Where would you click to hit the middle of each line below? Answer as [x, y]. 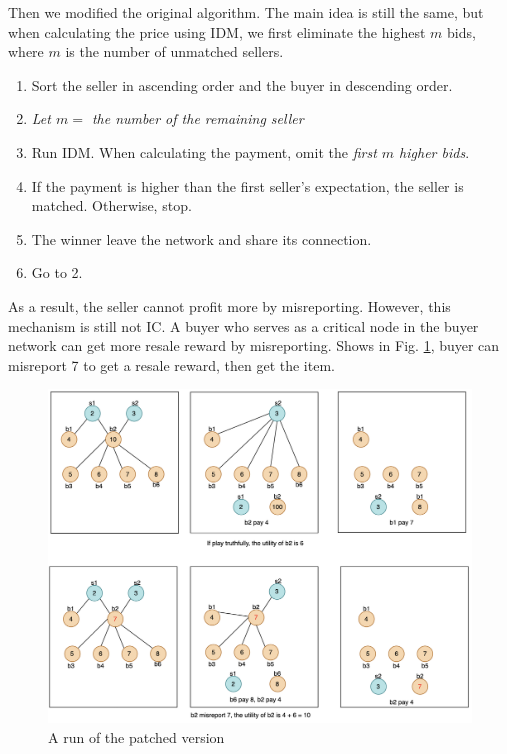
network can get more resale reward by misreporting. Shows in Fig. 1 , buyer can [254, 345]
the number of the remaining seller [197, 118]
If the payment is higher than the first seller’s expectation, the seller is [247, 185]
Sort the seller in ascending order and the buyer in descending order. [242, 84]
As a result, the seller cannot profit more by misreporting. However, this [229, 305]
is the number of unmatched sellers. [174, 51]
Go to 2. [57, 272]
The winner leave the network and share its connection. [201, 238]
